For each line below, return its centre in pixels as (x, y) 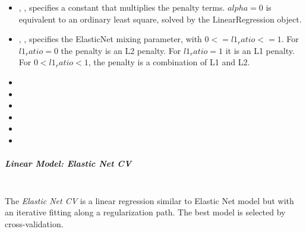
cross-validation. (34, 223)
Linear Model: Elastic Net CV (68, 163)
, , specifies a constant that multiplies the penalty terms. (122, 7)
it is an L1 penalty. (260, 50)
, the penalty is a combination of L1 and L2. (169, 62)
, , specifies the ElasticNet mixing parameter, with (110, 39)
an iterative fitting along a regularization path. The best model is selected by (145, 212)
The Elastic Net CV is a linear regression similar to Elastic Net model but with (149, 200)
